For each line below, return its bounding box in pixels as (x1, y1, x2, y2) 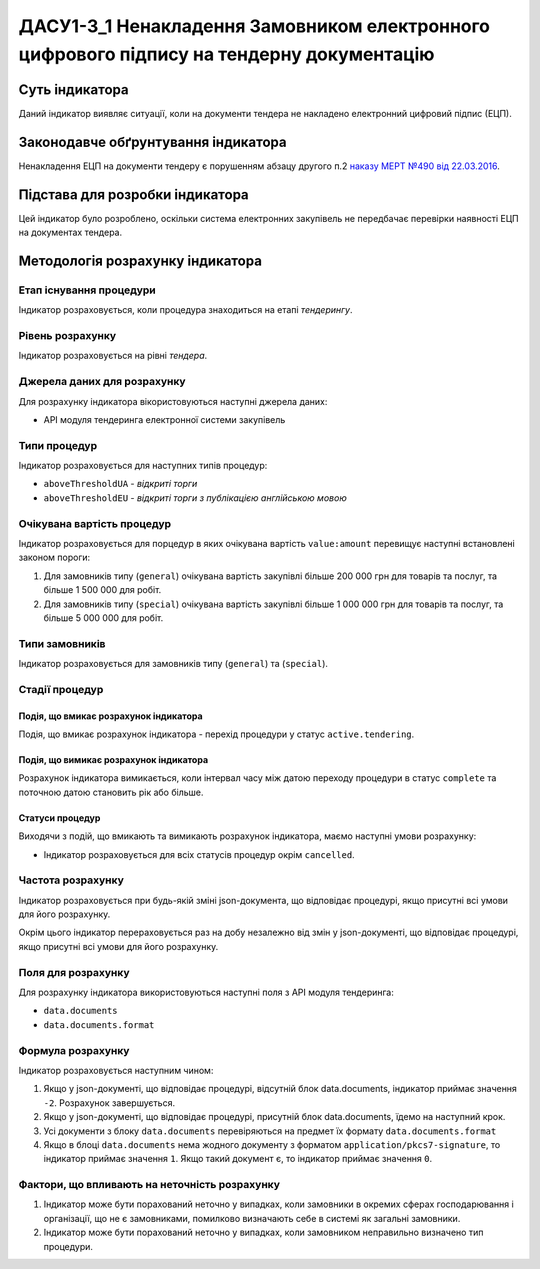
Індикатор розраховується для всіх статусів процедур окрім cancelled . (43, 848, 355, 860)
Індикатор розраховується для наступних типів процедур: (18, 460, 268, 472)
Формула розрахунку (18, 1043, 130, 1057)
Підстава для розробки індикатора (18, 186, 249, 203)
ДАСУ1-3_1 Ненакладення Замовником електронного (18, 15, 490, 37)
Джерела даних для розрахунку (18, 375, 186, 389)
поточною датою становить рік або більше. (18, 786, 204, 798)
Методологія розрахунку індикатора (18, 252, 262, 269)
